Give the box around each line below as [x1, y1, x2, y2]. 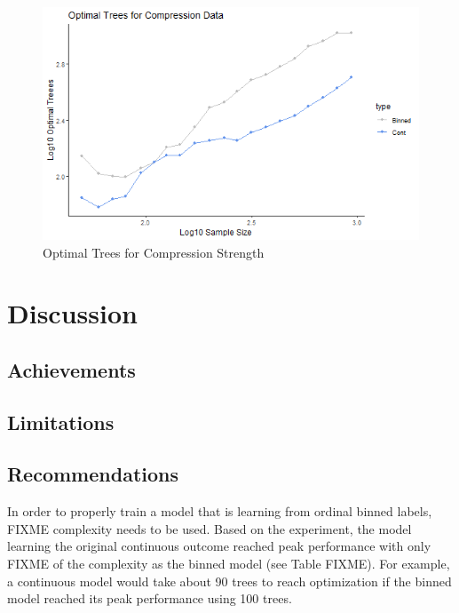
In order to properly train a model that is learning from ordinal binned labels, [7, 502, 432, 521]
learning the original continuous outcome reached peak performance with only [7, 537, 431, 555]
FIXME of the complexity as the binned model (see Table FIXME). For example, [7, 554, 450, 573]
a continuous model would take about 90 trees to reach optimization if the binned [7, 571, 452, 590]
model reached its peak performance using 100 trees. [7, 589, 292, 608]
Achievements [7, 355, 136, 383]
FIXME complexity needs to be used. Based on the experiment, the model [7, 519, 412, 537]
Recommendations [7, 460, 178, 488]
